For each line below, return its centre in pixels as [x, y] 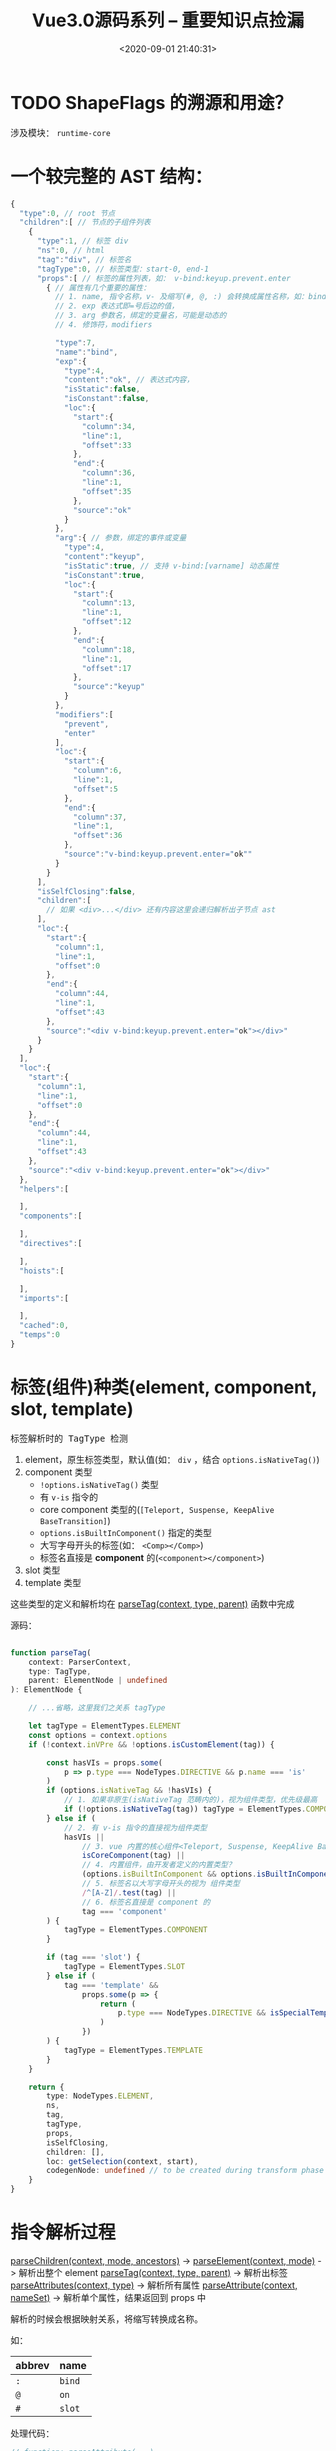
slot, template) [72, 1409]
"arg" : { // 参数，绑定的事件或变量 [120, 538]
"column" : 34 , [109, 426]
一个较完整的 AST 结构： [111, 176]
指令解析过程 [63, 2232]
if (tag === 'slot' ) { [93, 1957]
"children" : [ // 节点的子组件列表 [85, 222]
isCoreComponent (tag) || [133, 1856]
